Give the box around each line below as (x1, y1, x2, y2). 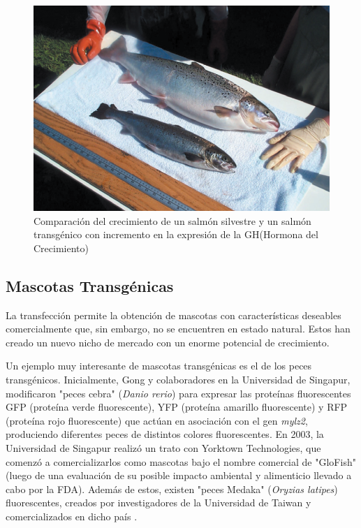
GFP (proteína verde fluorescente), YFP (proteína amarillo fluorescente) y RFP (6, 399, 348, 414)
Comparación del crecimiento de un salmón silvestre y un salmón (34, 213, 311, 228)
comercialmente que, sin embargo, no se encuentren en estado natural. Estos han (6, 321, 351, 336)
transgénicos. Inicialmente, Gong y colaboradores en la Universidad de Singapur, (6, 372, 351, 387)
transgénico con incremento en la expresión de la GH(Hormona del (34, 227, 318, 242)
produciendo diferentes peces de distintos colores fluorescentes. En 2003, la (6, 427, 324, 441)
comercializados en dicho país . (6, 509, 138, 523)
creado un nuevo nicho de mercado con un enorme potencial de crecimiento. (6, 335, 330, 349)
